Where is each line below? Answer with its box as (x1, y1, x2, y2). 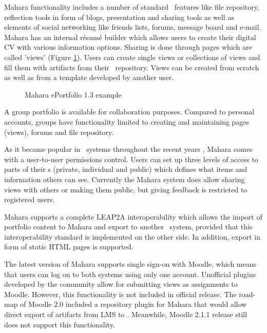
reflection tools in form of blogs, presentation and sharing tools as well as (4, 11, 234, 22)
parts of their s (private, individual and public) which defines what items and (4, 164, 247, 174)
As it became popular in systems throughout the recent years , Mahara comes (4, 144, 253, 154)
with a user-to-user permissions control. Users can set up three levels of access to (4, 153, 258, 164)
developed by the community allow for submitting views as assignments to (4, 279, 238, 289)
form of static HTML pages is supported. (4, 241, 133, 252)
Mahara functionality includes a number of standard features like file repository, (4, 2, 259, 12)
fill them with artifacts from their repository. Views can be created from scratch (4, 62, 259, 72)
